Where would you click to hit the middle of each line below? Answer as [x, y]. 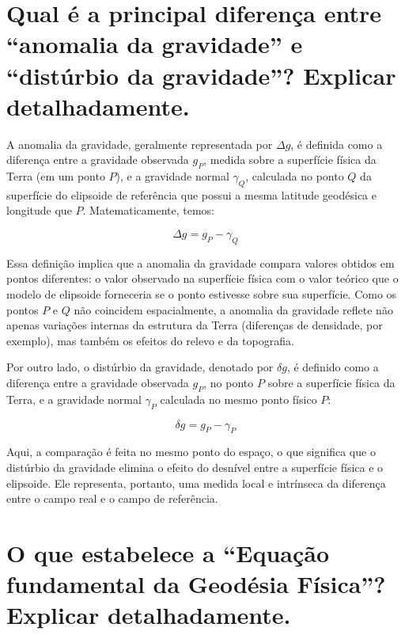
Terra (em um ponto [56, 176]
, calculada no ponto [295, 176]
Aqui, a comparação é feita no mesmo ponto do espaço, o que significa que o [191, 452]
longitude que [39, 210]
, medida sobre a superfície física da [290, 160]
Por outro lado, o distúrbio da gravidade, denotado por [140, 367]
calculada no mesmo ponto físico [238, 399]
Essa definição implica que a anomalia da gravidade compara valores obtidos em [201, 262]
